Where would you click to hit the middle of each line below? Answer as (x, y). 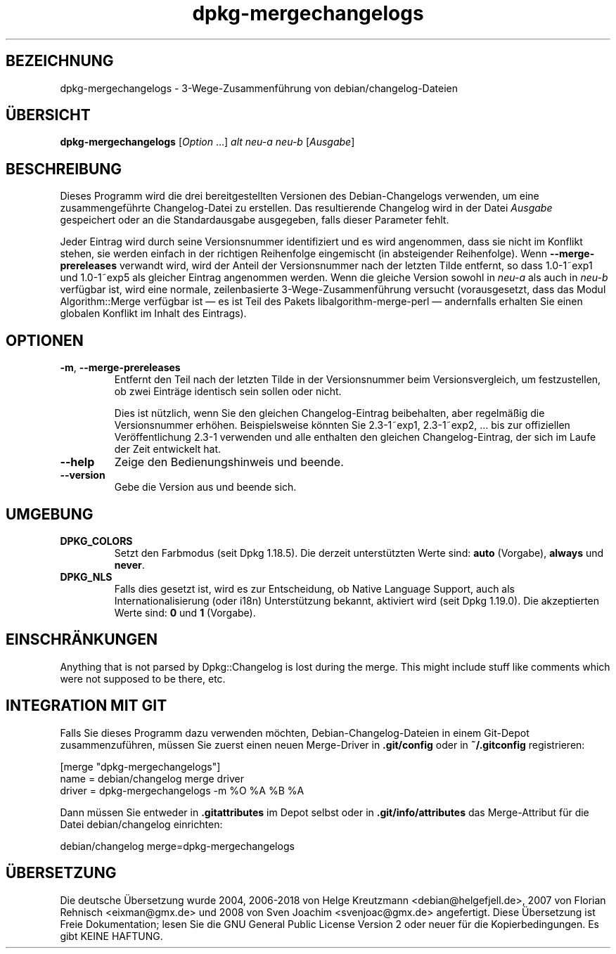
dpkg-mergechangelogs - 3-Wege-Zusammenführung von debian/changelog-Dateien (259, 88)
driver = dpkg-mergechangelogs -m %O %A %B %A (182, 790)
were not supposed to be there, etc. (143, 678)
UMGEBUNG (50, 514)
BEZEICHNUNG (60, 61)
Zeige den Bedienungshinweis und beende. (229, 462)
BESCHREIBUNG (64, 169)
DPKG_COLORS (96, 541)
